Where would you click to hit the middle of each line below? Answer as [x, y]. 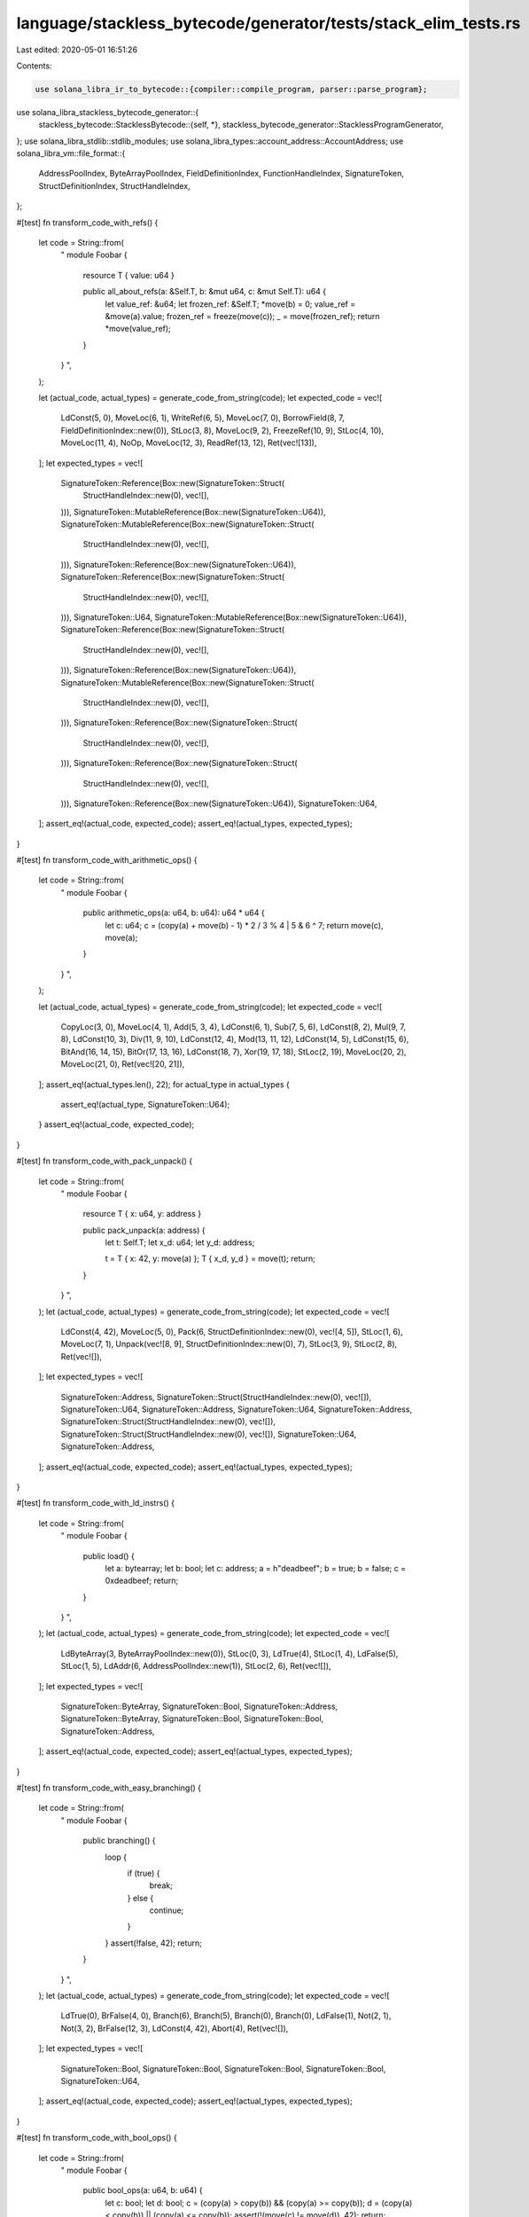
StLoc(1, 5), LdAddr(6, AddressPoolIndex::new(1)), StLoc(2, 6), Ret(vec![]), [196, 1666]
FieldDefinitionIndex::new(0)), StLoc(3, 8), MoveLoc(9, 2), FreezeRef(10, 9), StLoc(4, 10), [222, 430]
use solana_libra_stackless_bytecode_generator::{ [108, 112]
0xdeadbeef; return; [142, 1581]
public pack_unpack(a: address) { [144, 1230]
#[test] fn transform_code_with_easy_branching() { [109, 1788]
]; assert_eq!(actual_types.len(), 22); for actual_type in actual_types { [164, 1084]
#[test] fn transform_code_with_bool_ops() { [97, 2138]
